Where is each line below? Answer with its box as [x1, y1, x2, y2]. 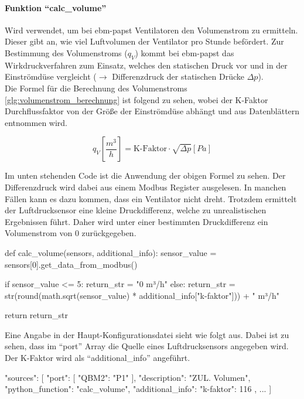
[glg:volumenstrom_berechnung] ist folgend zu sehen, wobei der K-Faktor [5, 93, 268, 105]
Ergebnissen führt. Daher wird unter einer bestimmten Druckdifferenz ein [5, 215, 268, 227]
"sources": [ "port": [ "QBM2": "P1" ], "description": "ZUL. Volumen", [5, 371, 251, 383]
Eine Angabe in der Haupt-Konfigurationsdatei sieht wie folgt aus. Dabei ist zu [5, 328, 289, 340]
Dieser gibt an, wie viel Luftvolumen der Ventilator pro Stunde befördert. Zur [5, 35, 284, 47]
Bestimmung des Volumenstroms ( [5, 46, 128, 59]
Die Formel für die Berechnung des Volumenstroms [5, 81, 187, 94]
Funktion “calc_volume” [5, 1, 107, 13]
